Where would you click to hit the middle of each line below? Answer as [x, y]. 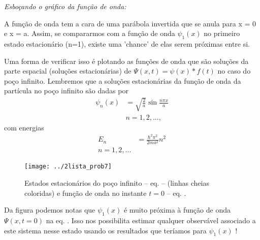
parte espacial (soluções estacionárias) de [68, 71]
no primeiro [222, 33]
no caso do [234, 71]
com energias [24, 127]
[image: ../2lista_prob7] [68, 167]
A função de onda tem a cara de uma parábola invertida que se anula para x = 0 [130, 23]
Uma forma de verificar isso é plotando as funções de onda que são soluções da [126, 61]
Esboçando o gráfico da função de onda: [65, 6]
